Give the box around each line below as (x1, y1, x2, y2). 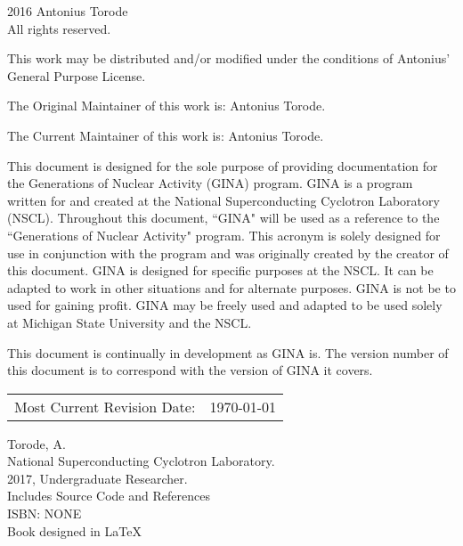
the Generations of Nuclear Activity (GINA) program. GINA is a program (7, 174, 413, 192)
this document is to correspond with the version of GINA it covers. (7, 361, 373, 379)
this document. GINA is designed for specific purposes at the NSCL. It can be (7, 261, 434, 280)
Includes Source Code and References (7, 486, 210, 505)
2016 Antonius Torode (7, 2, 128, 20)
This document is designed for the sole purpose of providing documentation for (7, 156, 438, 175)
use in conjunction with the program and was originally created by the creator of (7, 243, 449, 262)
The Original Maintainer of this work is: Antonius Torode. (7, 96, 326, 115)
